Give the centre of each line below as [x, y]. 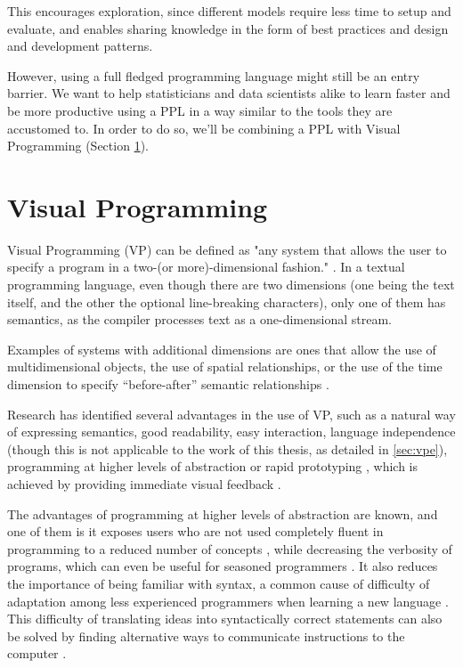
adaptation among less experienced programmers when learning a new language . [228, 601]
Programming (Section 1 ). [78, 146]
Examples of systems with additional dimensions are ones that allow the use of [222, 349]
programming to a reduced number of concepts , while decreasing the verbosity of [230, 548]
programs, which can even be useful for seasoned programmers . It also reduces [223, 566]
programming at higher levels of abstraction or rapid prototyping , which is [213, 466]
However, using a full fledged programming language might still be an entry [214, 75]
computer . [37, 653]
